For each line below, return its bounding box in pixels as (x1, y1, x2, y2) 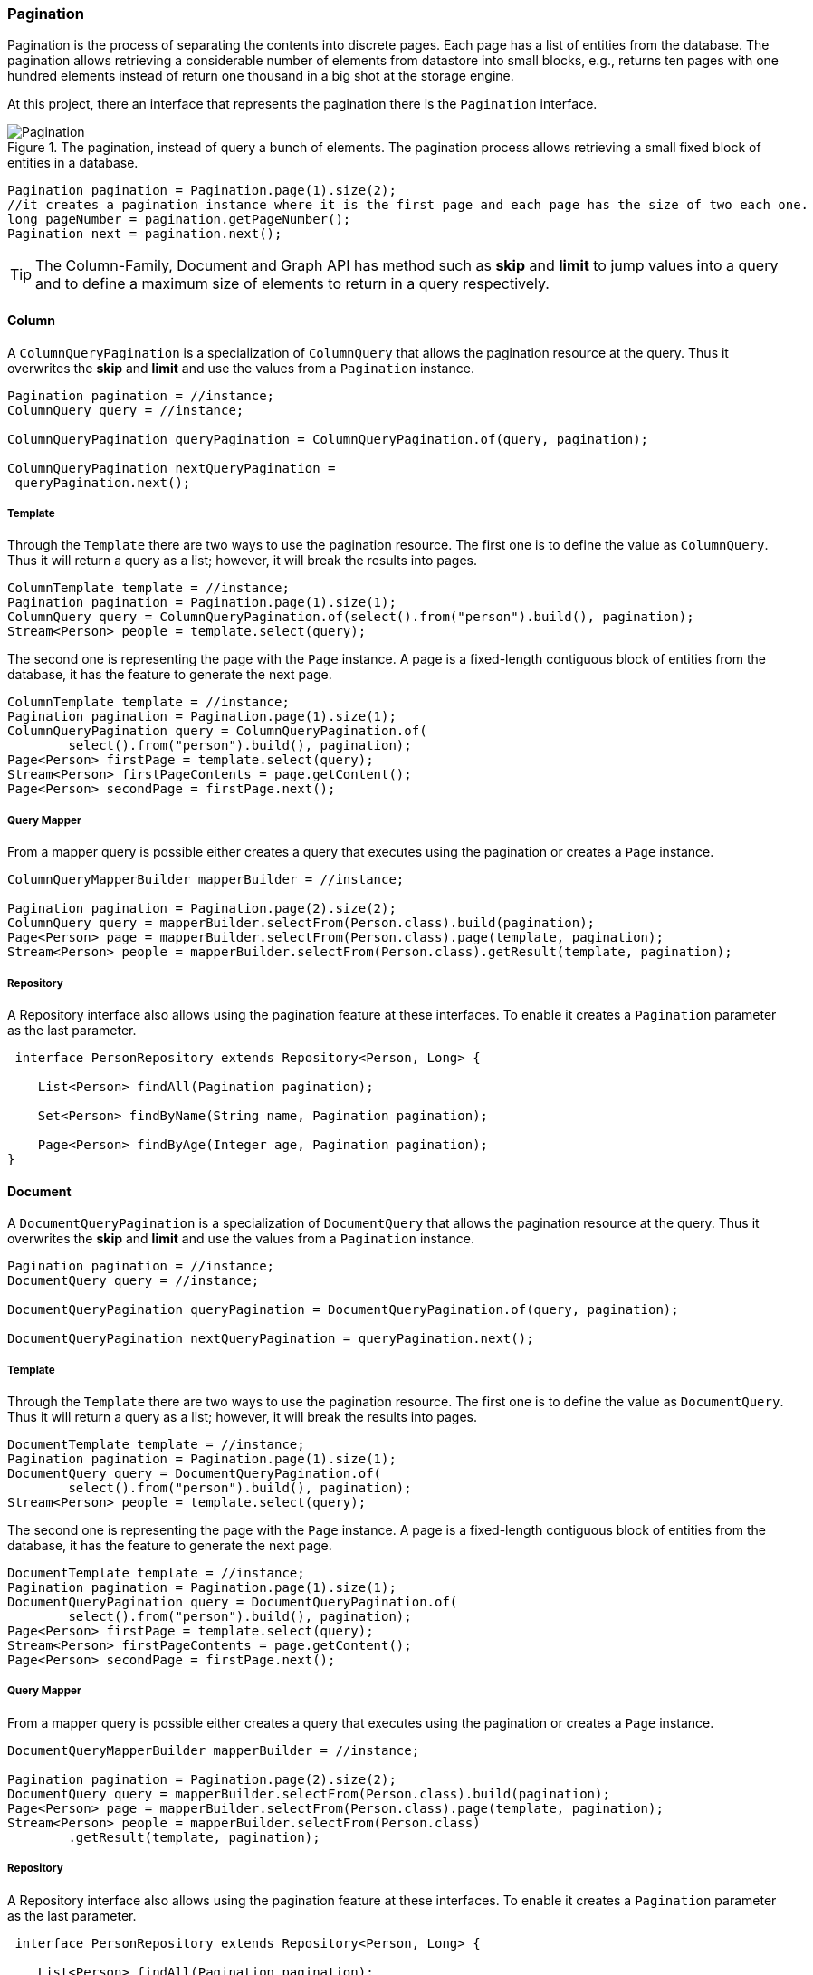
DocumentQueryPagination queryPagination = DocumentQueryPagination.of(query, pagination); (7, 1302, 679, 1318)
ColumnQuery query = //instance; (7, 402, 244, 417)
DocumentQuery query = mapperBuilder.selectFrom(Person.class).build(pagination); (7, 1786, 610, 1801)
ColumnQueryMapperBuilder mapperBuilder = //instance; (7, 872, 405, 887)
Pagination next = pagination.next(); (7, 226, 282, 242)
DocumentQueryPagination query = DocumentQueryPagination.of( (7, 1594, 458, 1609)
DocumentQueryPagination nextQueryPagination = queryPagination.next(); (7, 1331, 534, 1347)
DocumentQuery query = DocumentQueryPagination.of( (7, 1465, 382, 1481)
